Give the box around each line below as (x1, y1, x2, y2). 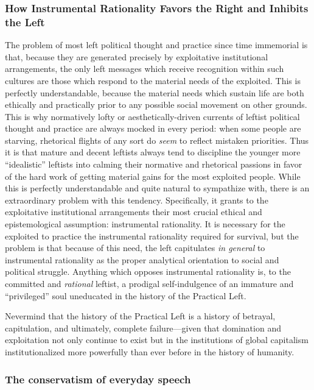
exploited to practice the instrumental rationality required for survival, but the (5, 229, 299, 242)
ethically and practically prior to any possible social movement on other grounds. (5, 98, 307, 111)
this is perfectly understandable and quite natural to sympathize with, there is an (5, 182, 310, 194)
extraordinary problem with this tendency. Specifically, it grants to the (5, 193, 268, 206)
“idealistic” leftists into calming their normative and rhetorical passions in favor (5, 158, 302, 171)
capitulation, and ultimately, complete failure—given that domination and (5, 321, 281, 334)
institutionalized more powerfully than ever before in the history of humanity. (5, 345, 295, 358)
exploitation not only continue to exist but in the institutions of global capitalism (5, 333, 309, 346)
